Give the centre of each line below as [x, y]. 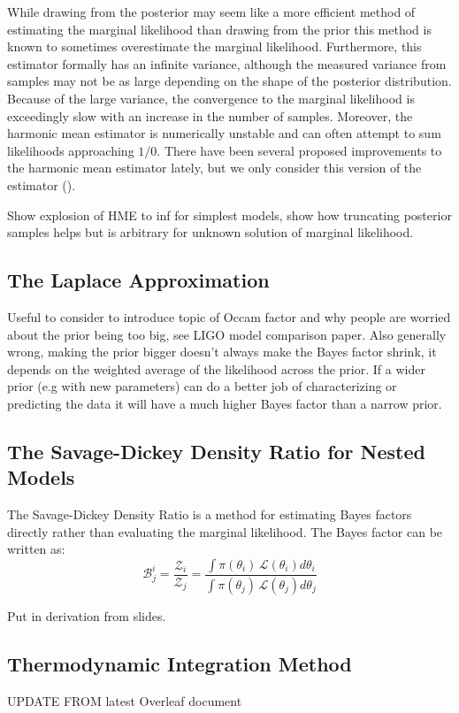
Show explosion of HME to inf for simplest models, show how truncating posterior [229, 215]
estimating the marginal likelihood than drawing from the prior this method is [219, 29]
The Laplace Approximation [138, 280]
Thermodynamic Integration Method [180, 663]
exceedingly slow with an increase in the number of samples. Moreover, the [210, 115]
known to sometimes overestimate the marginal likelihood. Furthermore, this [214, 46]
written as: [36, 549]
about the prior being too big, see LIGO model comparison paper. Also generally [227, 334]
